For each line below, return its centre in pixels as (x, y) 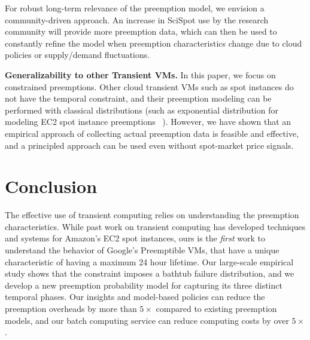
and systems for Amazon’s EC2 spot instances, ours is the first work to (135, 238)
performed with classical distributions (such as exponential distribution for (142, 110)
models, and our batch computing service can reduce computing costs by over (147, 320)
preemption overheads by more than (71, 308)
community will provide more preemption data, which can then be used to (141, 31)
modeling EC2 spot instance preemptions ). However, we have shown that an (148, 122)
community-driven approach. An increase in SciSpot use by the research (137, 19)
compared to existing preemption (216, 308)
